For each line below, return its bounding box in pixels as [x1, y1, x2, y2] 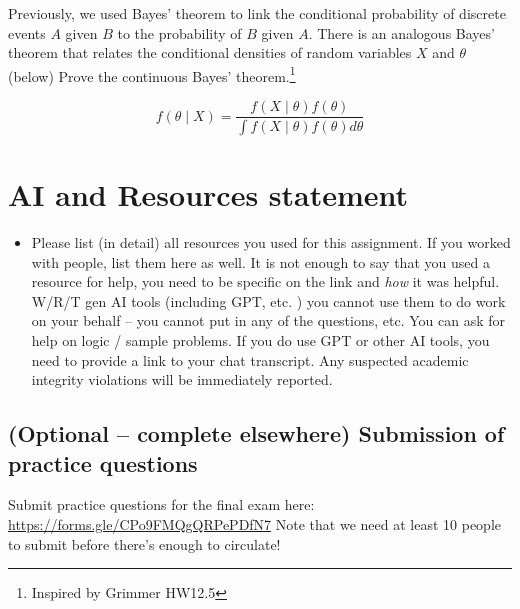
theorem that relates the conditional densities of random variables [8, 42, 412, 63]
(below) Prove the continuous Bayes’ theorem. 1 [8, 62, 296, 86]
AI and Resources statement [8, 174, 409, 215]
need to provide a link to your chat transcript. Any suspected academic [31, 349, 469, 370]
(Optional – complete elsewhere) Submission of [8, 418, 505, 449]
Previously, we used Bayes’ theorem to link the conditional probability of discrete [8, 3, 506, 23]
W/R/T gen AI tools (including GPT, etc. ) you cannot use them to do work [31, 290, 506, 311]
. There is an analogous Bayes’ [308, 22, 495, 43]
